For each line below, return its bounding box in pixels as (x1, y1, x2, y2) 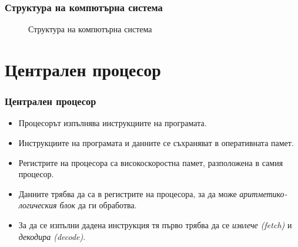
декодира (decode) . (18, 230, 86, 242)
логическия (18, 199, 57, 211)
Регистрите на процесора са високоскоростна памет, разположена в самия (18, 156, 283, 168)
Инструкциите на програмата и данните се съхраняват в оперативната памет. (18, 137, 294, 148)
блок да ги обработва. (59, 199, 137, 211)
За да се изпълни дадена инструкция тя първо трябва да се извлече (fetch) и (18, 218, 292, 231)
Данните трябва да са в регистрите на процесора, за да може (18, 187, 237, 199)
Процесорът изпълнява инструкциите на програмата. (18, 117, 207, 129)
